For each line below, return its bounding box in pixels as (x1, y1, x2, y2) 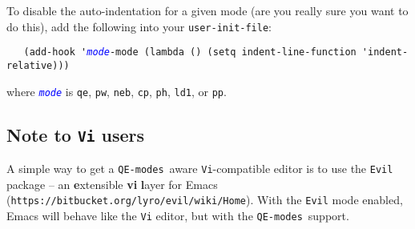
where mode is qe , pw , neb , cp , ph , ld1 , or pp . (6, 82, 227, 99)
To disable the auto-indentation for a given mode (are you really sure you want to (6, 2, 409, 18)
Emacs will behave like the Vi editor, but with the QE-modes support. (6, 207, 349, 223)
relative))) (6, 59, 70, 71)
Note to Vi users (6, 122, 145, 147)
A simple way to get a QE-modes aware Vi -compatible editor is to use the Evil (6, 160, 393, 176)
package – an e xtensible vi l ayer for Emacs (6, 175, 218, 192)
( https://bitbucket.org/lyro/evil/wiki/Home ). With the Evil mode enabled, (6, 191, 403, 208)
